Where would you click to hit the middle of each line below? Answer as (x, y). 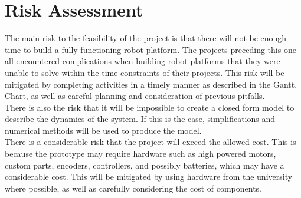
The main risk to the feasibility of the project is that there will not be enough (146, 38)
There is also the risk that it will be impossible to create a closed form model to (150, 107)
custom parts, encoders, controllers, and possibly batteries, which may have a (145, 165)
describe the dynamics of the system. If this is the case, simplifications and (140, 119)
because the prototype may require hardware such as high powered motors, (140, 154)
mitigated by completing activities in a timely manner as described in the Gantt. (151, 84)
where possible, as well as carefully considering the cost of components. (133, 188)
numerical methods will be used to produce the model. (103, 130)
